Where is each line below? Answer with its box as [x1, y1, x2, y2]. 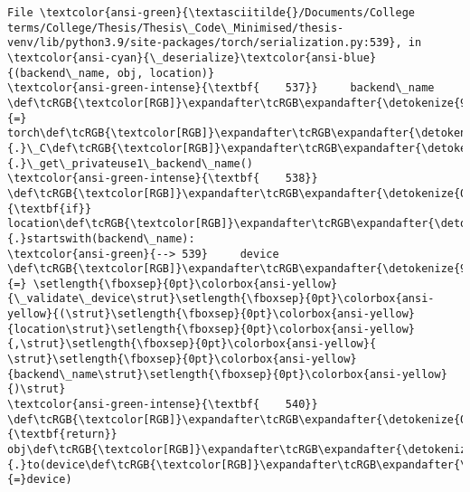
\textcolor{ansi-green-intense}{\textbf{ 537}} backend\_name [7, 81, 435, 95]
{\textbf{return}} [7, 428, 117, 441]
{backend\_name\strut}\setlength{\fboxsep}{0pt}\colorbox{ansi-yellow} [7, 367, 447, 381]
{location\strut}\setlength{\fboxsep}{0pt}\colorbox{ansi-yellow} [7, 322, 416, 336]
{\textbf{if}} [7, 202, 92, 215]
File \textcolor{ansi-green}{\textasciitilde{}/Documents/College [7, 6, 416, 19]
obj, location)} [117, 66, 215, 80]
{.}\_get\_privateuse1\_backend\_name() [7, 156, 254, 170]
